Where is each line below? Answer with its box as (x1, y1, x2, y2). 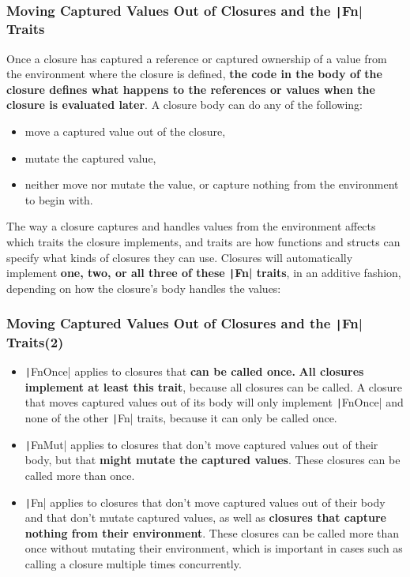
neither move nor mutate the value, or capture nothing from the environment (24, 176, 399, 193)
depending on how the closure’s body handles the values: (6, 279, 281, 296)
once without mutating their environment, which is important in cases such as (24, 540, 403, 556)
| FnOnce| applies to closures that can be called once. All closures (24, 363, 364, 380)
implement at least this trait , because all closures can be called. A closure (24, 378, 402, 395)
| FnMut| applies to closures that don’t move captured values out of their (24, 436, 378, 452)
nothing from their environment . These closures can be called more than (24, 524, 400, 541)
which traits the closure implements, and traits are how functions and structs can (6, 234, 401, 250)
